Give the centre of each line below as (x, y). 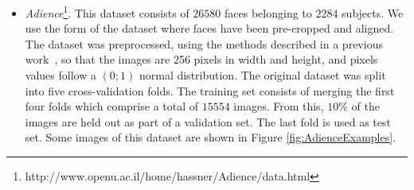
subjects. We (373, 12)
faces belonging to (268, 12)
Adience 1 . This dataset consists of (107, 12)
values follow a (61, 75)
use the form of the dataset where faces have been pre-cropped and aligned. (209, 28)
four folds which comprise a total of (112, 106)
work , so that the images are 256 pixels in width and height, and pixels (201, 59)
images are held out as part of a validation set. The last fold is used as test (208, 121)
